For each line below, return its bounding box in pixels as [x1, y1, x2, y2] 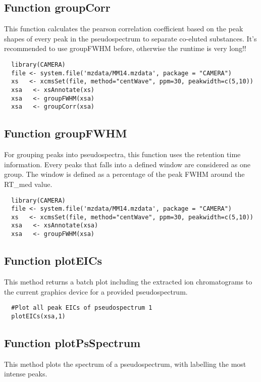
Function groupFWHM [4, 125, 127, 141]
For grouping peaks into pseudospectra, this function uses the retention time [4, 149, 241, 160]
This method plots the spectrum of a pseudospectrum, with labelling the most [4, 358, 246, 369]
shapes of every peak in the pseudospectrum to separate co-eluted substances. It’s [4, 33, 257, 43]
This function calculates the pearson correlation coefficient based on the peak [4, 23, 243, 34]
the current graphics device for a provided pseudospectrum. [4, 286, 188, 297]
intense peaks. [4, 368, 47, 379]
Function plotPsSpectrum [4, 335, 141, 350]
